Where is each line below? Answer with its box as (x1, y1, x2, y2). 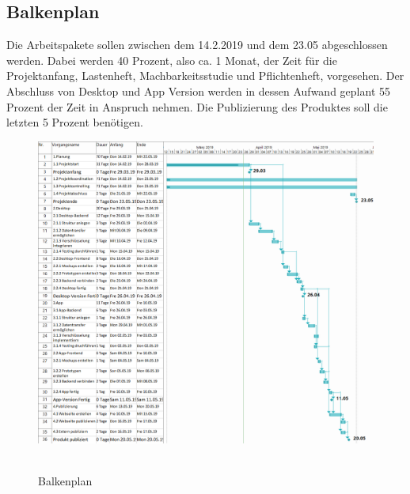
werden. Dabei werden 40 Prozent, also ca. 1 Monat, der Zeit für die (6, 51, 337, 68)
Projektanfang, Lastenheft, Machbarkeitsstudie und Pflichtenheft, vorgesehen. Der (6, 67, 404, 84)
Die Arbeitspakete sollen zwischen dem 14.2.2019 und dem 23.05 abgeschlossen (6, 36, 388, 53)
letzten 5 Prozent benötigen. (6, 114, 143, 130)
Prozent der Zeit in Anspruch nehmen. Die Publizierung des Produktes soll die (6, 98, 388, 115)
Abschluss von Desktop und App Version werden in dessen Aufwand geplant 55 (6, 82, 390, 99)
